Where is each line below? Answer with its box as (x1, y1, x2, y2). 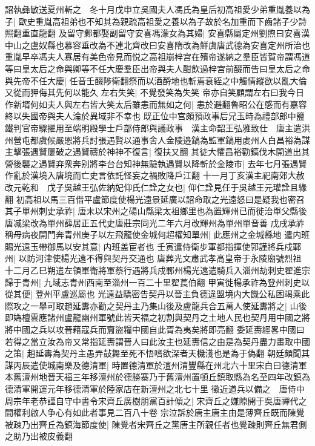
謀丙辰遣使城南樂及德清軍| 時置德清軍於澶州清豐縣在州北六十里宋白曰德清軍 (5, 358, 307, 371)
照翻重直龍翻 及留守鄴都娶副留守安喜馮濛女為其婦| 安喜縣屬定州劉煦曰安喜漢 (5, 27, 310, 39)
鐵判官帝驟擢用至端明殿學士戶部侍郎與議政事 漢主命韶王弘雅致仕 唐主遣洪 (5, 121, 310, 134)
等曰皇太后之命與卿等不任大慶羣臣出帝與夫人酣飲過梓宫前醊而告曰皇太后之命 (5, 62, 310, 74)
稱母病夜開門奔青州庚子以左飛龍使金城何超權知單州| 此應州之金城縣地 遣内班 (5, 228, 310, 241)
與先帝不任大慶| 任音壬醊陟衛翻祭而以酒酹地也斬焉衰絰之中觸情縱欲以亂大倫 (5, 74, 307, 87)
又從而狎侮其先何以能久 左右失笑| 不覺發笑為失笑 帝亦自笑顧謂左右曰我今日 (5, 86, 304, 99)
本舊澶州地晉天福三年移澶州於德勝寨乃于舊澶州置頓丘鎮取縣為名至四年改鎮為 (5, 370, 310, 383)
